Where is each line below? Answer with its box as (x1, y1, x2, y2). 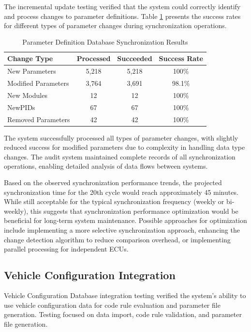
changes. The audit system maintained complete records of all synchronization (4, 151, 236, 161)
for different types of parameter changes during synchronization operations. (4, 20, 227, 31)
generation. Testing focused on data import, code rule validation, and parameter (4, 309, 242, 319)
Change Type (7, 53, 53, 63)
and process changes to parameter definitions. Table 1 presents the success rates (4, 11, 241, 21)
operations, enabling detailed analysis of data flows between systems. (4, 161, 208, 171)
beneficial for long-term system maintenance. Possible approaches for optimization (4, 215, 247, 225)
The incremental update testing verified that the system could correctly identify (4, 1, 241, 11)
